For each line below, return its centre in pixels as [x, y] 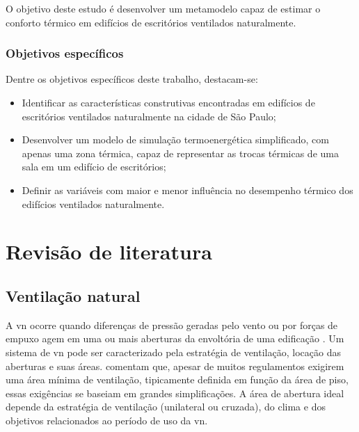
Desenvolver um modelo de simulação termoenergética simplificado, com [175, 139]
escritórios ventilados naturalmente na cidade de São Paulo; [149, 116]
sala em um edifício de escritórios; [94, 167]
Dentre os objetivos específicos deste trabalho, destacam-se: [132, 79]
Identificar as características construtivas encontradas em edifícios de [168, 102]
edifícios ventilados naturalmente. [93, 203]
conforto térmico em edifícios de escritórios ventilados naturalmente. [151, 22]
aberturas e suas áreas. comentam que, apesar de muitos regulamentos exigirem [175, 366]
